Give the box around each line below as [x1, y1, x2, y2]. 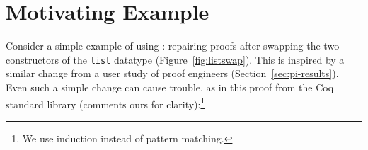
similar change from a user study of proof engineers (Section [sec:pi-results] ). [6, 66, 339, 81]
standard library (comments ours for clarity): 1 [6, 94, 205, 111]
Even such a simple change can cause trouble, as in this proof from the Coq [6, 79, 334, 94]
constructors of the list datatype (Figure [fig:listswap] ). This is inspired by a [6, 52, 345, 67]
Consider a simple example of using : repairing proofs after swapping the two [6, 38, 340, 53]
